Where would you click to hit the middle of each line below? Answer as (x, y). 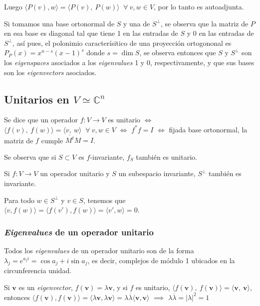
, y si (120, 287)
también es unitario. (166, 156)
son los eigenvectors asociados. (50, 72)
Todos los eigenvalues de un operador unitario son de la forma (99, 251)
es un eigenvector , (46, 287)
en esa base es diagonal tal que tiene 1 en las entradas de (91, 33)
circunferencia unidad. (38, 270)
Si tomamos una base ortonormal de (59, 23)
